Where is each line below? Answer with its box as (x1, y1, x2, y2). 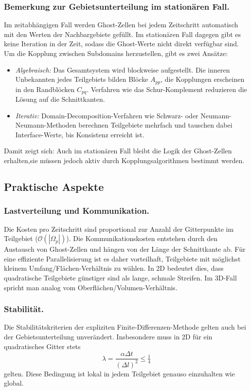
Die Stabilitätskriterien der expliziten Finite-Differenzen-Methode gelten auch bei (4, 322, 246, 332)
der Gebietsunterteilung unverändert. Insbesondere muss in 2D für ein (4, 332, 213, 342)
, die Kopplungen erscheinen (161, 74, 245, 84)
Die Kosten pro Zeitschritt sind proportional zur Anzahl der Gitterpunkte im (4, 223, 234, 234)
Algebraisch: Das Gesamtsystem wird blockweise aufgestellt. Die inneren (15, 64, 230, 74)
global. (4, 378, 24, 388)
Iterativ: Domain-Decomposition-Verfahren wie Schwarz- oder (15, 110, 198, 120)
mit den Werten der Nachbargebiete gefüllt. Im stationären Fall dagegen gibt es (4, 29, 241, 39)
